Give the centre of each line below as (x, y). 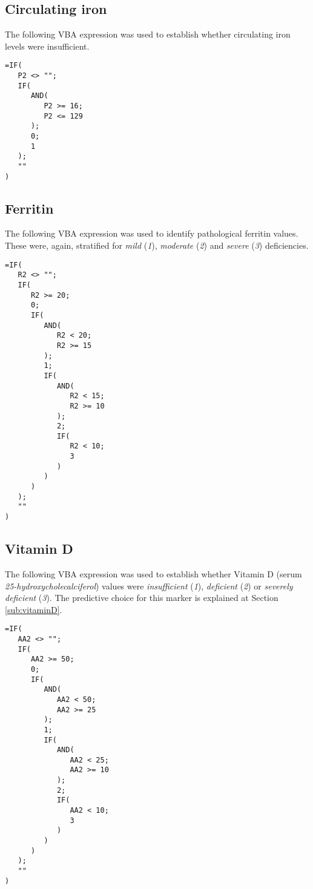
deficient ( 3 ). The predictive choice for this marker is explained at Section (142, 598)
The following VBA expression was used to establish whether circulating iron (148, 34)
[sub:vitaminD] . (34, 609)
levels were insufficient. (47, 46)
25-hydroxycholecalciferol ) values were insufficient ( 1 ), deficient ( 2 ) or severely (149, 586)
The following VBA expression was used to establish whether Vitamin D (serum (153, 573)
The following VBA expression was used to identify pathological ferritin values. (152, 233)
